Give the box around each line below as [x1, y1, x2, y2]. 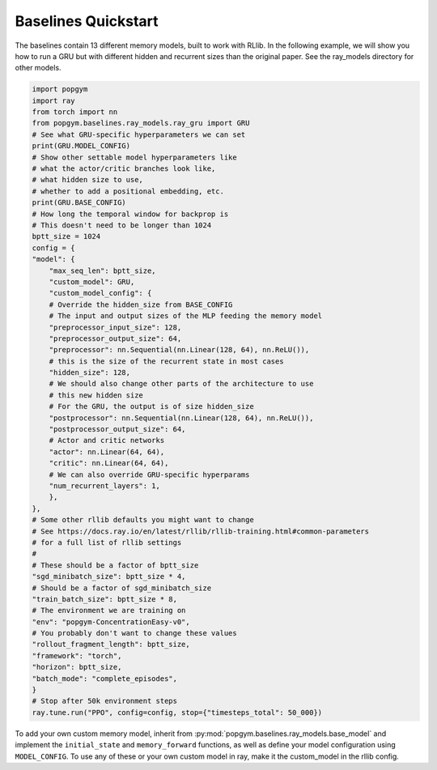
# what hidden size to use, [32, 175, 143, 185]
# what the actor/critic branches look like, [32, 164, 216, 173]
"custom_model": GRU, [49, 277, 135, 287]
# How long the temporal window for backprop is [32, 209, 229, 219]
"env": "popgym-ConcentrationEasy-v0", [32, 617, 190, 627]
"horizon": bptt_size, [32, 662, 122, 672]
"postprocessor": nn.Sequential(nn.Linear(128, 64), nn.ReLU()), [49, 413, 314, 423]
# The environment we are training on [32, 606, 186, 615]
